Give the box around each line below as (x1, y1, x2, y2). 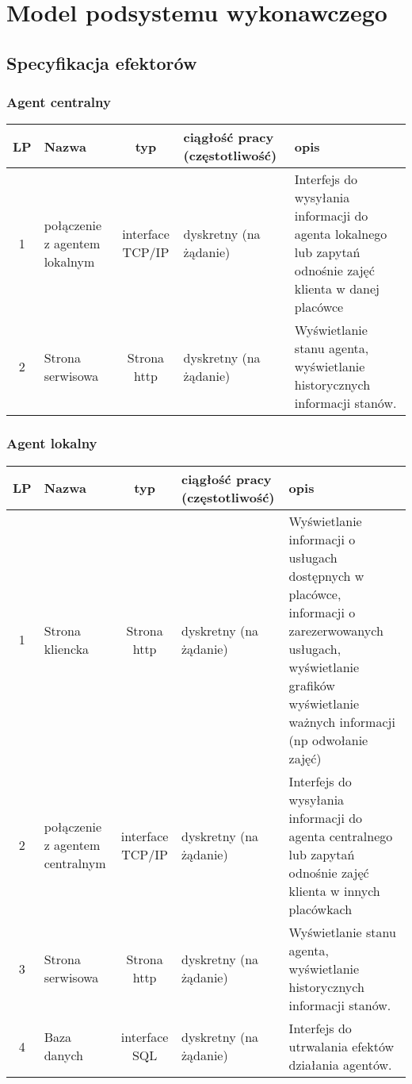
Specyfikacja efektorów (6, 50, 197, 75)
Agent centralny (6, 92, 111, 112)
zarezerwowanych (288, 621, 383, 640)
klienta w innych (288, 881, 380, 900)
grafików (288, 675, 335, 694)
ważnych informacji (288, 712, 395, 731)
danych (44, 1046, 84, 1065)
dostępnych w (288, 566, 364, 585)
